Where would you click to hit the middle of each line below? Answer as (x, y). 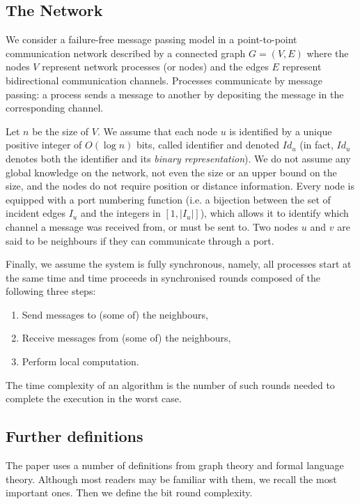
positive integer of (44, 145)
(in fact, (316, 145)
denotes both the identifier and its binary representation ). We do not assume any (178, 158)
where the (328, 53)
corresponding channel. (55, 108)
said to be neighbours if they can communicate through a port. (140, 240)
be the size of (61, 131)
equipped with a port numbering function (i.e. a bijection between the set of (168, 199)
